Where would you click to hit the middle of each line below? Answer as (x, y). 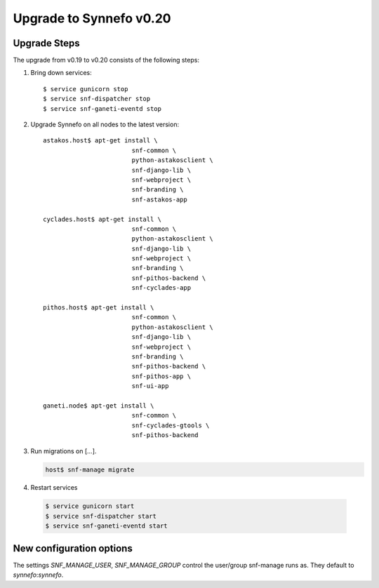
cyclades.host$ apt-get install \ (102, 219)
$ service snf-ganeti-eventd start (106, 526)
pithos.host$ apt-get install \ (99, 308)
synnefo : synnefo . (38, 575)
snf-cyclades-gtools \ (171, 425)
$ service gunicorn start (90, 506)
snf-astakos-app (159, 199)
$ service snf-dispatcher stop (97, 99)
